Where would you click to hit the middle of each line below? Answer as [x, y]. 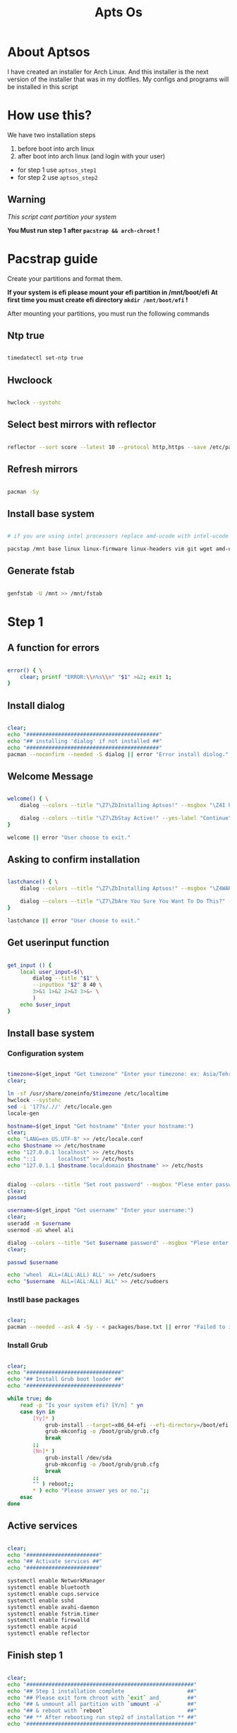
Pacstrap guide [53, 259]
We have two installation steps [51, 134]
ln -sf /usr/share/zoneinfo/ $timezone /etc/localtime [88, 1094]
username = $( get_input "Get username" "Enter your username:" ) [101, 1210]
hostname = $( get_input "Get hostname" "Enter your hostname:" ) [101, 1126]
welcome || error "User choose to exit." [69, 837]
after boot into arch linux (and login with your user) [91, 156]
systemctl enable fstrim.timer [53, 1613]
